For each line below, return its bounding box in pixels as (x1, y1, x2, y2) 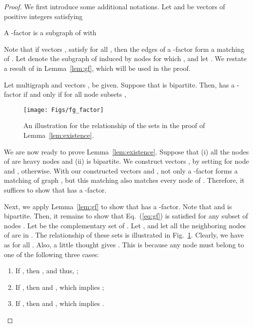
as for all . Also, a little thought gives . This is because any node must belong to (4, 239, 244, 249)
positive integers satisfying (4, 11, 83, 21)
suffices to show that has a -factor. (4, 184, 107, 195)
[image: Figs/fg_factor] (23, 106, 104, 113)
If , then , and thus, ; (15, 265, 78, 276)
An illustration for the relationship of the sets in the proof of (23, 120, 205, 131)
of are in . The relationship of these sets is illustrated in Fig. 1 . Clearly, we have (4, 230, 244, 240)
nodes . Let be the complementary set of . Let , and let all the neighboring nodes (4, 220, 246, 230)
